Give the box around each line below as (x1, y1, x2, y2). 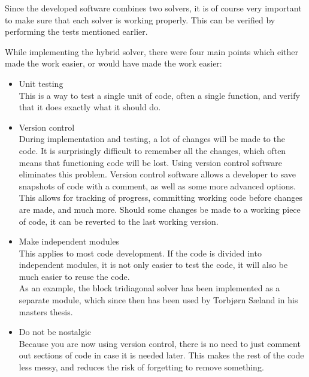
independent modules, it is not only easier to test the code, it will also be (19, 258, 288, 271)
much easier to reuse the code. (19, 270, 130, 282)
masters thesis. (19, 305, 73, 318)
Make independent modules (19, 235, 120, 248)
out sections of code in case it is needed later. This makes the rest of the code (19, 349, 304, 361)
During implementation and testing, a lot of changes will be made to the (19, 132, 285, 145)
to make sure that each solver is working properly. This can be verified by (5, 13, 275, 26)
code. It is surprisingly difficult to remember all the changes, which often (19, 144, 286, 156)
